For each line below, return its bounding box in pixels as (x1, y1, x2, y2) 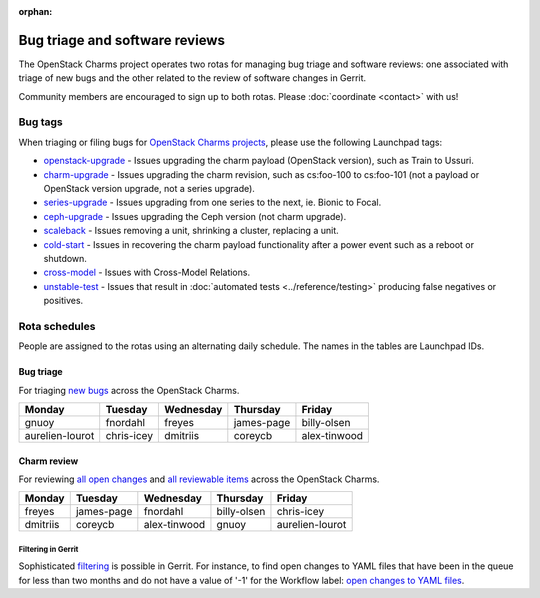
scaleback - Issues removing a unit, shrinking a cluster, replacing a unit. (43, 225, 339, 237)
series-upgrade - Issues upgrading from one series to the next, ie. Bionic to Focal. (43, 196, 382, 209)
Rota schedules (18, 319, 96, 333)
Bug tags (18, 115, 64, 129)
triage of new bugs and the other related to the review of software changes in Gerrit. (18, 72, 367, 84)
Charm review (18, 455, 79, 467)
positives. (43, 295, 84, 307)
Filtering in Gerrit (18, 544, 79, 554)
